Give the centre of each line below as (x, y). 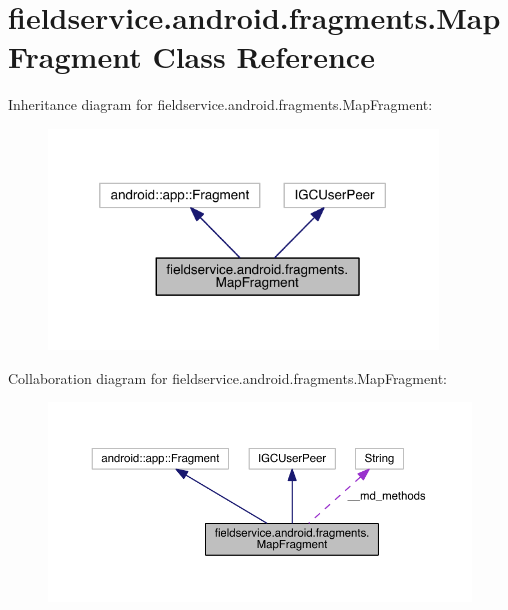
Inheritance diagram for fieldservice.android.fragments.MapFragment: (220, 104)
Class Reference (263, 56)
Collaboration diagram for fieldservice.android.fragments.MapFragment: (227, 377)
